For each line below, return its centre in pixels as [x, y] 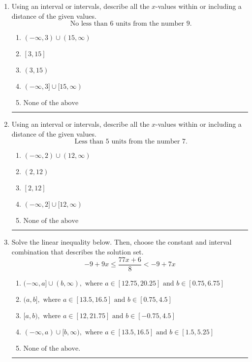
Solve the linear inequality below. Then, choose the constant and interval [122, 242]
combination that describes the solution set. [78, 251]
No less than [89, 24]
